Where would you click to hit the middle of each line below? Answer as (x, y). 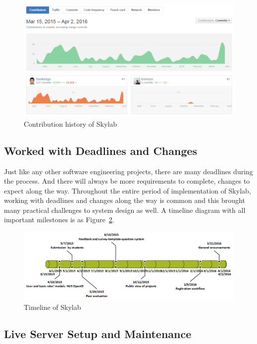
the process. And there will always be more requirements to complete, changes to (127, 181)
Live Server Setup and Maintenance (98, 333)
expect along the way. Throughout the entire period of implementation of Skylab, (128, 190)
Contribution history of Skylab (71, 123)
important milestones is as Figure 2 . (59, 220)
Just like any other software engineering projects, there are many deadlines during (128, 171)
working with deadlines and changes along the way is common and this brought (125, 200)
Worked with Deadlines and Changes (101, 150)
